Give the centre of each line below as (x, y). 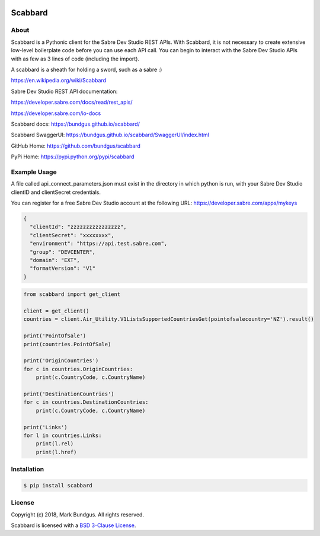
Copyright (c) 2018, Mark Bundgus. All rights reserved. (78, 514)
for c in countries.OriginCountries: (78, 369)
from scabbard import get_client (72, 294)
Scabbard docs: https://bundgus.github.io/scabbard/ (76, 124)
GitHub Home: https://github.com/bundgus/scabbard (76, 146)
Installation (28, 470)
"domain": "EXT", (55, 260)
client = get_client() (56, 311)
